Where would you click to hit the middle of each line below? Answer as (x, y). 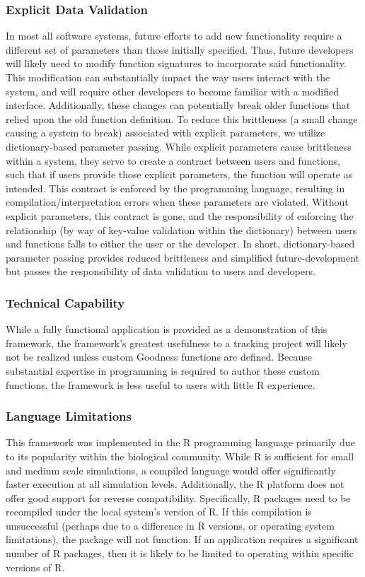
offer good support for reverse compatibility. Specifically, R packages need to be (178, 497)
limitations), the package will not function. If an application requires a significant (182, 539)
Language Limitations (69, 416)
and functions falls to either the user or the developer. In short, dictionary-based (180, 244)
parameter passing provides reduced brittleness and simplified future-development (183, 257)
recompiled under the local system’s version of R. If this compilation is (159, 512)
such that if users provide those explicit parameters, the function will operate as (179, 174)
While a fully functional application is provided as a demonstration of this (167, 329)
